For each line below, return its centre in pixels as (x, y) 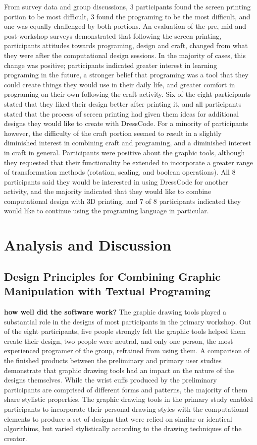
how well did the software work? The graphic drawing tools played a (115, 312)
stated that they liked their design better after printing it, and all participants (123, 103)
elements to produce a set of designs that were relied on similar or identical (118, 418)
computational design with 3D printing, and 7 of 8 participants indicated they (123, 201)
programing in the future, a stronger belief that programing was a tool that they (126, 75)
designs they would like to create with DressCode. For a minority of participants (126, 123)
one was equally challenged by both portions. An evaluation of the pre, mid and (125, 26)
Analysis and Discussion (88, 245)
